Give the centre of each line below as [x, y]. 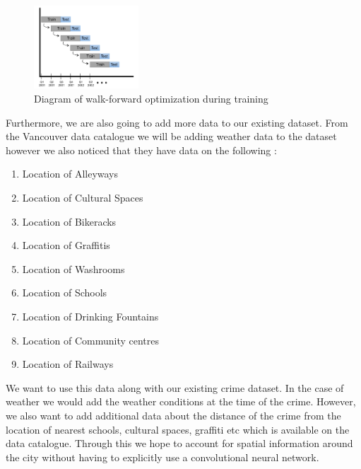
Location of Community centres [90, 340]
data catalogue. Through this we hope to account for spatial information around [179, 443]
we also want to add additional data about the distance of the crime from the [173, 415]
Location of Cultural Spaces [83, 197]
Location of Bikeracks [69, 221]
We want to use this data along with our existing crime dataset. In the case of [175, 387]
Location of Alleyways [70, 174]
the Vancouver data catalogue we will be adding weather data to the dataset [171, 136]
